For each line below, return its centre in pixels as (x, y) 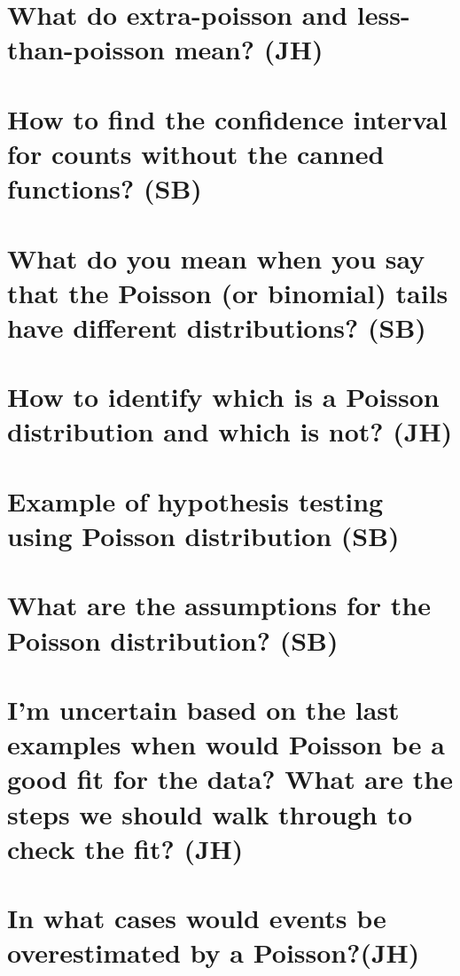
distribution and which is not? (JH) (230, 431)
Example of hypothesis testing (195, 500)
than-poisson (86, 49)
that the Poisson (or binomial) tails (228, 292)
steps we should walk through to (210, 813)
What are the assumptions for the (219, 605)
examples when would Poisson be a (226, 744)
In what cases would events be (197, 918)
